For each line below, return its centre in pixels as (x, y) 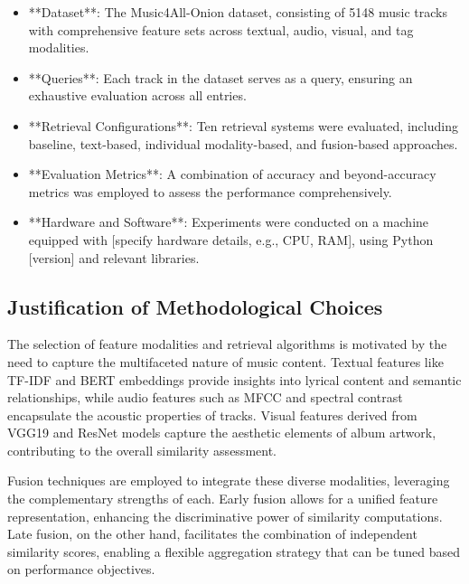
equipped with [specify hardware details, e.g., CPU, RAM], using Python (231, 239)
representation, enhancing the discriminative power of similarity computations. (225, 516)
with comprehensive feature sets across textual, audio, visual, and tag (221, 29)
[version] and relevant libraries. (114, 257)
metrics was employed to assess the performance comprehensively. (210, 191)
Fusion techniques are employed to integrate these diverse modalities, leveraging (229, 480)
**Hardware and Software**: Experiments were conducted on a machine (229, 222)
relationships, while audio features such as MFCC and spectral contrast (205, 397)
